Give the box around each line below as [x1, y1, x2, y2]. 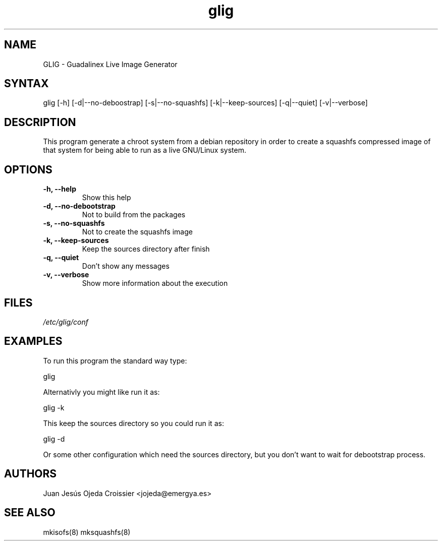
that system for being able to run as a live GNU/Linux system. [43, 146, 246, 155]
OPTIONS [4, 163, 52, 176]
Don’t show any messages [82, 262, 170, 271]
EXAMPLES [4, 335, 63, 348]
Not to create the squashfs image [82, 227, 193, 236]
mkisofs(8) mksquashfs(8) [43, 527, 131, 536]
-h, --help [43, 185, 76, 194]
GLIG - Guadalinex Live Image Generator [43, 59, 178, 69]
